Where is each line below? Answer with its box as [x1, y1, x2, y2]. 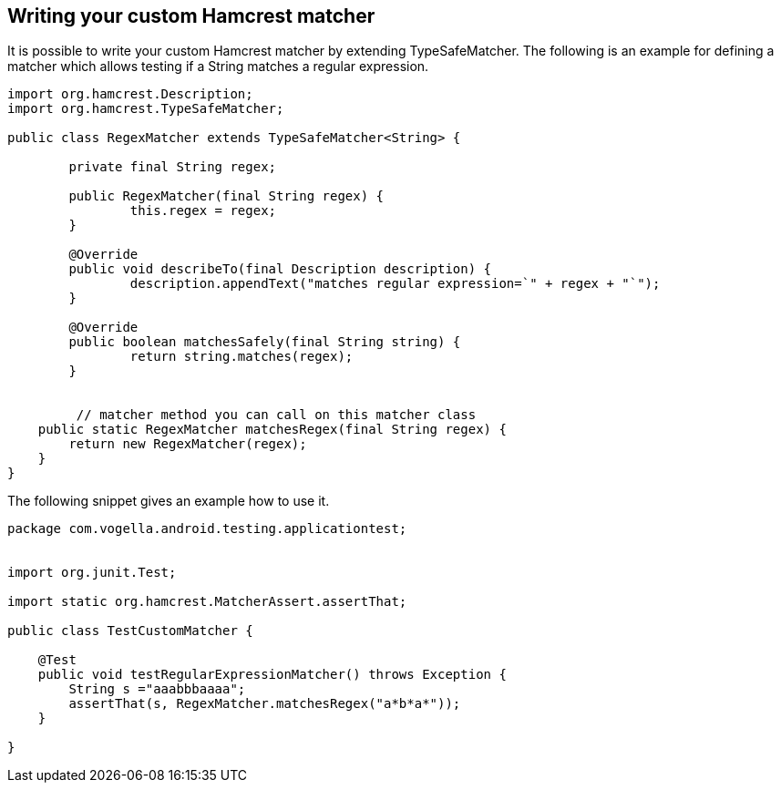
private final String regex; [68, 159, 277, 175]
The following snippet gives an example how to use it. [7, 493, 330, 509]
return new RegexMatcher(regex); [68, 436, 307, 452]
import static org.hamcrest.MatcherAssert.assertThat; [7, 594, 407, 610]
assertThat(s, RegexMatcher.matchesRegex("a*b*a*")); [68, 696, 461, 712]
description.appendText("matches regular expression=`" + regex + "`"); [129, 276, 661, 292]
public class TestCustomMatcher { [7, 623, 253, 639]
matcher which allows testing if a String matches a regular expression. [7, 58, 429, 75]
